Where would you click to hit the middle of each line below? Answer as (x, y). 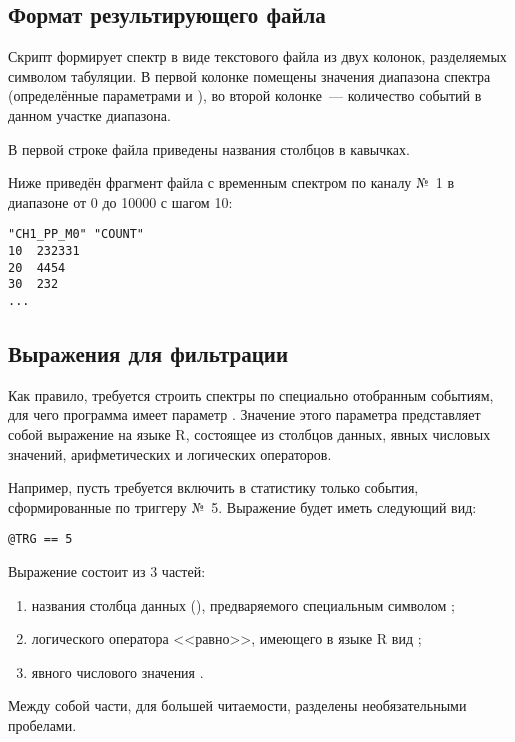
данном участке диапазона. (89, 114)
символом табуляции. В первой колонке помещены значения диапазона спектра (249, 75)
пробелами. (42, 725)
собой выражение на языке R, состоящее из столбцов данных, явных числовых (249, 434)
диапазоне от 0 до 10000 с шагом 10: (120, 201)
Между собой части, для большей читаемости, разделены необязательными (237, 705)
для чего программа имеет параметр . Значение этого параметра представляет (244, 414)
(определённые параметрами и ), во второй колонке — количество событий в (245, 95)
